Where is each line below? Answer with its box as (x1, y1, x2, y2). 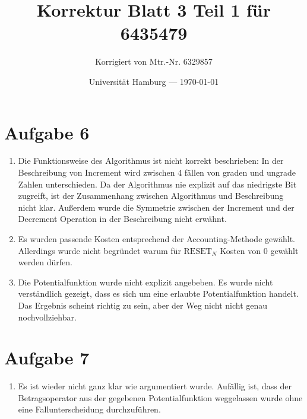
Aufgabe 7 (4, 345, 90, 370)
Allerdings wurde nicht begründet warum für (18, 244, 181, 256)
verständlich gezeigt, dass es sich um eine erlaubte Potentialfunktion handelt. (18, 287, 299, 300)
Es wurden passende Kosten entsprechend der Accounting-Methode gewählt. (18, 233, 295, 245)
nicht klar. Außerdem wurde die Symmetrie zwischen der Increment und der (18, 201, 295, 213)
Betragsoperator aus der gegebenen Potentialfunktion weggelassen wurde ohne (18, 391, 303, 404)
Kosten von (220, 244, 261, 256)
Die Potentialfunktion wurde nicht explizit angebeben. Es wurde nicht (18, 275, 273, 288)
